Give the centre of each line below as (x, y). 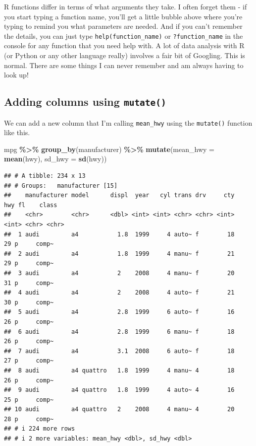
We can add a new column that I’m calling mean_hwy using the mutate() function (128, 122)
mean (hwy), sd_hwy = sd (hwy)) (55, 159)
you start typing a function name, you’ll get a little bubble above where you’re (123, 16)
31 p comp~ (29, 283)
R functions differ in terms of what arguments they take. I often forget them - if (126, 6)
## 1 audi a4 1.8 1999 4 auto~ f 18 (119, 234)
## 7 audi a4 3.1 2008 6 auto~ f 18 (119, 351)
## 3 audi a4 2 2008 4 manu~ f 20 (119, 273)
